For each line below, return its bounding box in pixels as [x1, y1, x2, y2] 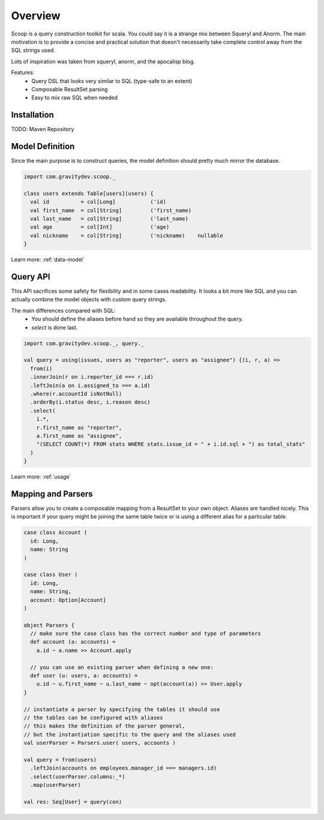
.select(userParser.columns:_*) [30, 773, 125, 780]
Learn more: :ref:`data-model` [11, 256, 85, 263]
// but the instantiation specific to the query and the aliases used [23, 731, 236, 738]
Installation [11, 110, 54, 120]
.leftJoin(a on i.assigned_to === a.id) [30, 382, 151, 389]
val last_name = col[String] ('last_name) [30, 215, 188, 222]
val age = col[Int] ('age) [30, 224, 170, 231]
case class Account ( [23, 529, 88, 536]
